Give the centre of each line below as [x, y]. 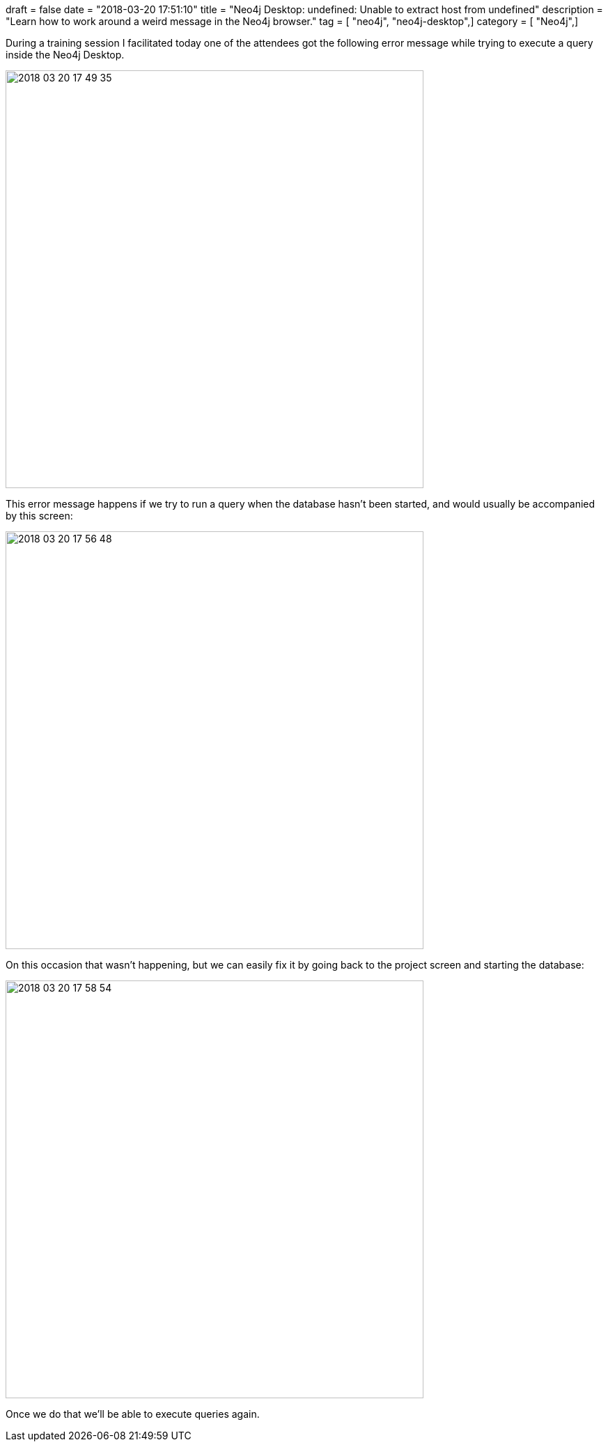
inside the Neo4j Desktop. [65, 55]
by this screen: [39, 516]
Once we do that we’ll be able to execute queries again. [133, 1414]
